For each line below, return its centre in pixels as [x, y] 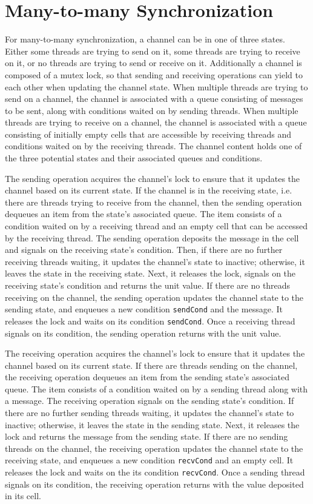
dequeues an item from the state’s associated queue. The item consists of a [143, 214]
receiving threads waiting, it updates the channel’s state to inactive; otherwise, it [155, 261]
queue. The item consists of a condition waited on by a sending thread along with [156, 388]
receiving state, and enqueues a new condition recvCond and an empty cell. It [149, 460]
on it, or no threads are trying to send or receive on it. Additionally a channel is [153, 63]
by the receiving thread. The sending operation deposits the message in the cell [152, 237]
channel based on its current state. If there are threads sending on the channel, [151, 365]
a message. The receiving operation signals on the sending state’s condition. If [150, 401]
